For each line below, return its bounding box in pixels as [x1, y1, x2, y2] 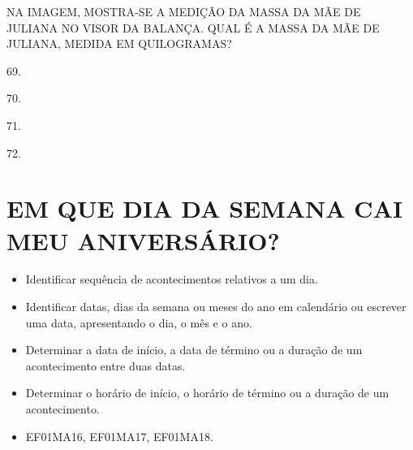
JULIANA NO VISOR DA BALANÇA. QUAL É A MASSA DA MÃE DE [6, 19, 380, 36]
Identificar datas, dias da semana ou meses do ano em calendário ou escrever [25, 298, 407, 315]
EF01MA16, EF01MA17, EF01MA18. [25, 427, 213, 444]
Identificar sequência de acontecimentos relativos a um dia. [25, 270, 318, 288]
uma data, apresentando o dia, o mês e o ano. [25, 314, 252, 331]
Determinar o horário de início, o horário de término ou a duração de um [25, 384, 389, 401]
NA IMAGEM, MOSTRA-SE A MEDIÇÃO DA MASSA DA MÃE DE [6, 3, 361, 19]
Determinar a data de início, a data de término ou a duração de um [25, 341, 363, 358]
